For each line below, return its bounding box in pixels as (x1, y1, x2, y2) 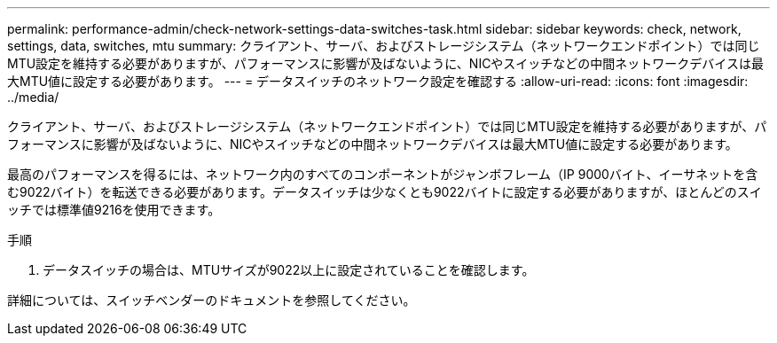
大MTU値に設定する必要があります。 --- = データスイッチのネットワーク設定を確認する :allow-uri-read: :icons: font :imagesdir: (7, 74, 749, 89)
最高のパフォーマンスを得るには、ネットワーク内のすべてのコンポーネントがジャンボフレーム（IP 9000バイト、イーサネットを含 (7, 167, 758, 182)
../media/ (7, 90, 59, 105)
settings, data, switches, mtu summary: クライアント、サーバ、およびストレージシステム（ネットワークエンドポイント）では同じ (7, 38, 760, 53)
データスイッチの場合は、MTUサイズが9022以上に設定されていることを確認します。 (43, 262, 535, 277)
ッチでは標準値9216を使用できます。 (7, 202, 221, 217)
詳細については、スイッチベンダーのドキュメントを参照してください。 (7, 292, 416, 308)
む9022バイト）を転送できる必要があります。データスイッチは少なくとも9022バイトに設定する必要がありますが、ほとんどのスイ (7, 184, 762, 199)
